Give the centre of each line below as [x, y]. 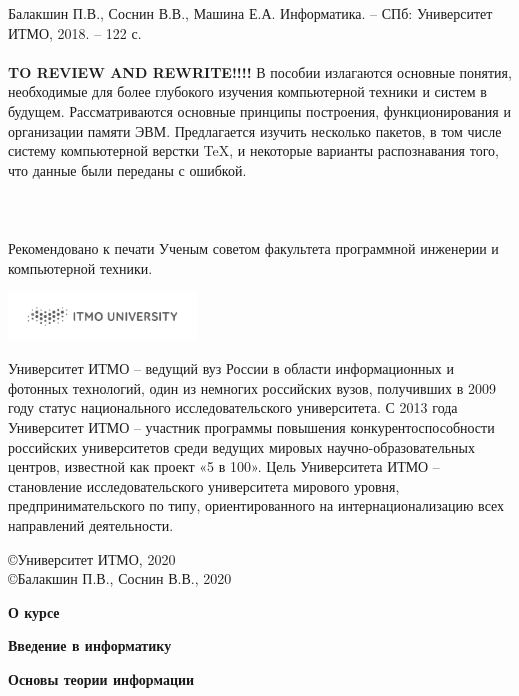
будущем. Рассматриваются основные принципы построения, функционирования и [259, 110]
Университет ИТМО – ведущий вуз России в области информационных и [231, 368]
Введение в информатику [90, 645]
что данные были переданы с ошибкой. [127, 169]
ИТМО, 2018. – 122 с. [75, 32]
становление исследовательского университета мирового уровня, [204, 485]
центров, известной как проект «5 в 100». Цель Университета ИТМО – [224, 466]
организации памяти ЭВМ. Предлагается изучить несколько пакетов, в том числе [255, 130]
